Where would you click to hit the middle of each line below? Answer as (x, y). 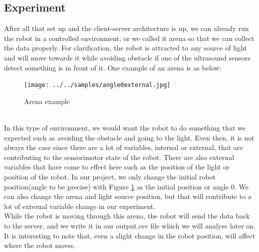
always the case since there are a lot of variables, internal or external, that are (124, 147)
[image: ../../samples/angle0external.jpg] (97, 85)
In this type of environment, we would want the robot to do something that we (125, 128)
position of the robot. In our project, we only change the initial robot (110, 176)
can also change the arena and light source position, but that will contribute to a (128, 196)
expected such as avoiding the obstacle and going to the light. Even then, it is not (129, 137)
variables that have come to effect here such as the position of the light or (117, 167)
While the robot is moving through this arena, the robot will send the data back (127, 216)
